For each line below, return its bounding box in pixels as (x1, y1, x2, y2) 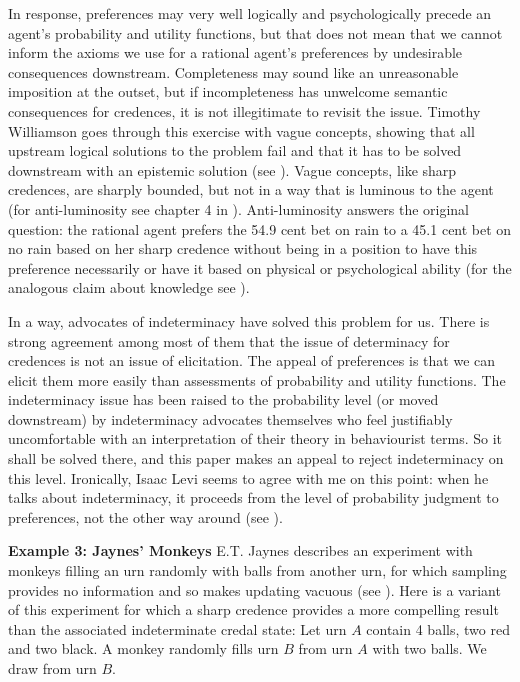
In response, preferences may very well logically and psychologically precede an (8, 3, 492, 23)
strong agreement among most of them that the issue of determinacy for (8, 330, 450, 351)
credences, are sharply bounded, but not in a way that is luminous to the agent (8, 179, 494, 200)
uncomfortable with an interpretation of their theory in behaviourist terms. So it (8, 428, 502, 449)
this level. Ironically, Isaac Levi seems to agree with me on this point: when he (8, 467, 489, 488)
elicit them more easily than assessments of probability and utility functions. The (8, 369, 506, 390)
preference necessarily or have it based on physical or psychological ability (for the (8, 257, 512, 278)
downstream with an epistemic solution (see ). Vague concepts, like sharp (8, 159, 457, 180)
